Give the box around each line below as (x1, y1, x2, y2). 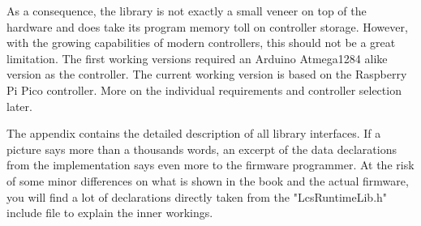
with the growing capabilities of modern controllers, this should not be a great (6, 34, 396, 51)
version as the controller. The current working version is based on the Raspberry (6, 66, 407, 83)
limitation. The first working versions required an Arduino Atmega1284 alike (6, 49, 388, 66)
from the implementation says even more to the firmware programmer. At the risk (6, 156, 415, 173)
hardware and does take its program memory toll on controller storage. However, (6, 18, 408, 35)
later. (6, 97, 32, 114)
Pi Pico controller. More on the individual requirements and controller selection (6, 81, 402, 98)
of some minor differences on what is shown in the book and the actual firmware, (6, 172, 409, 189)
